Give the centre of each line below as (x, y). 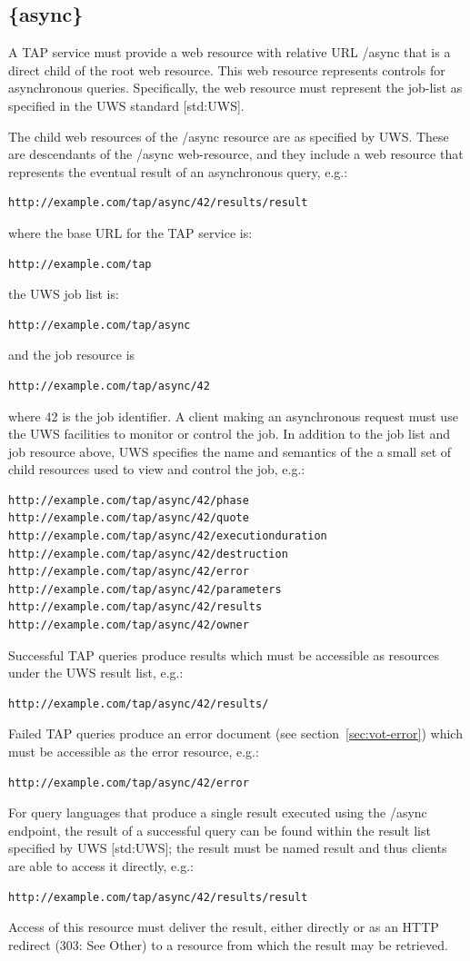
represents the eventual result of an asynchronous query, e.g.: (178, 171)
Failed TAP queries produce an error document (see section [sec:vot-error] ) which (235, 733)
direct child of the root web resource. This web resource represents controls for (227, 69)
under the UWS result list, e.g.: (96, 673)
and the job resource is (72, 355)
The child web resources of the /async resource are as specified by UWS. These (229, 136)
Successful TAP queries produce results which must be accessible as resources (224, 654)
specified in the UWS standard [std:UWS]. (126, 105)
